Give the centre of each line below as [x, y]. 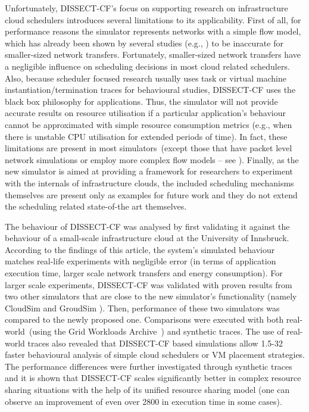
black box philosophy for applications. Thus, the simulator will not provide [141, 101]
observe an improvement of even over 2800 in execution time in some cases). [143, 401]
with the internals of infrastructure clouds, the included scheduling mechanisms [149, 182]
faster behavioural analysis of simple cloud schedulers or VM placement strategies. [155, 355]
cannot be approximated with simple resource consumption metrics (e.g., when [149, 124]
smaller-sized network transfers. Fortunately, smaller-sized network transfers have [153, 54]
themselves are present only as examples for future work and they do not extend [151, 194]
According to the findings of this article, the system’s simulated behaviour [140, 249]
